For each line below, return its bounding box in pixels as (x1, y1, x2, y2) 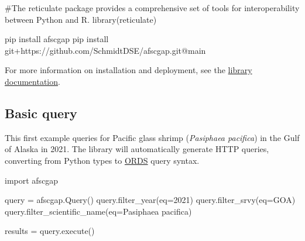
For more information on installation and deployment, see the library (5, 64, 252, 76)
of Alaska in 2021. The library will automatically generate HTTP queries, (5, 143, 269, 155)
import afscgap (5, 174, 59, 186)
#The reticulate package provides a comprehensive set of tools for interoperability (5, 2, 300, 13)
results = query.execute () (5, 225, 95, 237)
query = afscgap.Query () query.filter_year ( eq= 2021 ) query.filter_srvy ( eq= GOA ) (5, 194, 296, 206)
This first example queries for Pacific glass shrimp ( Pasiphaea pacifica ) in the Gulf (5, 131, 300, 143)
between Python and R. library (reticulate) (5, 13, 157, 25)
